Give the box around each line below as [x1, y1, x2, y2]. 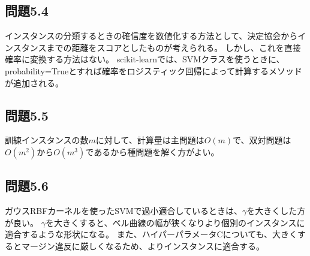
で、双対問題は [233, 134, 291, 146]
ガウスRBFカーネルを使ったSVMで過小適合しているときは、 [5, 204, 243, 217]
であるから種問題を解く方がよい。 [85, 145, 219, 158]
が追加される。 [5, 76, 64, 89]
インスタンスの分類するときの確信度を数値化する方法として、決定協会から [5, 29, 298, 42]
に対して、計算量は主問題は [95, 134, 204, 146]
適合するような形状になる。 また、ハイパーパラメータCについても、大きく [5, 228, 298, 240]
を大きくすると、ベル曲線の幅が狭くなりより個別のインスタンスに [45, 216, 305, 228]
